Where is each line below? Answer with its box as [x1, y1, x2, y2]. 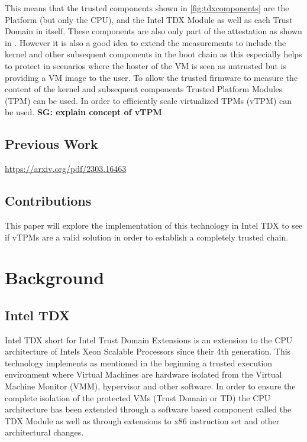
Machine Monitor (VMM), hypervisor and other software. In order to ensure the [5, 380, 296, 392]
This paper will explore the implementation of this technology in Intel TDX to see [5, 219, 303, 231]
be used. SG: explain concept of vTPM [5, 106, 162, 118]
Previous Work [5, 135, 98, 153]
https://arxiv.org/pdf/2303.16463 [5, 162, 127, 175]
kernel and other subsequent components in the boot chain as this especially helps [5, 48, 302, 60]
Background [5, 265, 105, 290]
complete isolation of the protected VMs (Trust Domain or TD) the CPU [5, 391, 271, 404]
